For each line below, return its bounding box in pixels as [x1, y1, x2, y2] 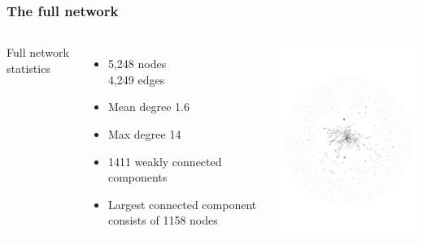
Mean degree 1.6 [107, 98, 190, 115]
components [107, 169, 168, 186]
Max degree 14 [107, 126, 181, 142]
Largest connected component [107, 195, 257, 212]
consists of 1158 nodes [107, 212, 218, 229]
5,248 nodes [107, 55, 167, 72]
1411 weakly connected [107, 152, 222, 169]
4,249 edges [107, 71, 165, 88]
